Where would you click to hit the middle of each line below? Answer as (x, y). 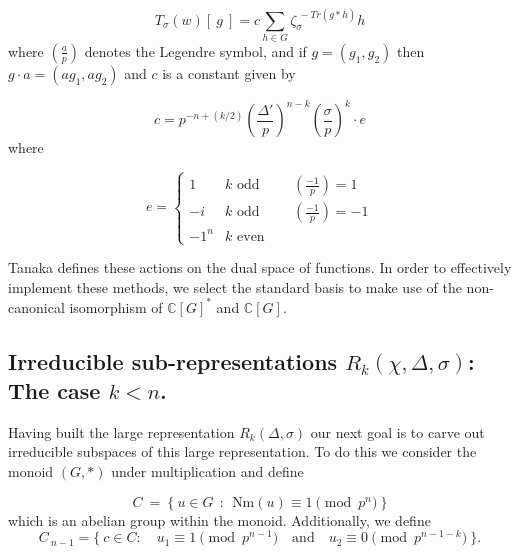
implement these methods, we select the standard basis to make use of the (235, 286)
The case (54, 390)
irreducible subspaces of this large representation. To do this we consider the (242, 451)
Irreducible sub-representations (173, 360)
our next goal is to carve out (397, 431)
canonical (36, 306)
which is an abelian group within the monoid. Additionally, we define (219, 519)
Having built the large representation (121, 431)
